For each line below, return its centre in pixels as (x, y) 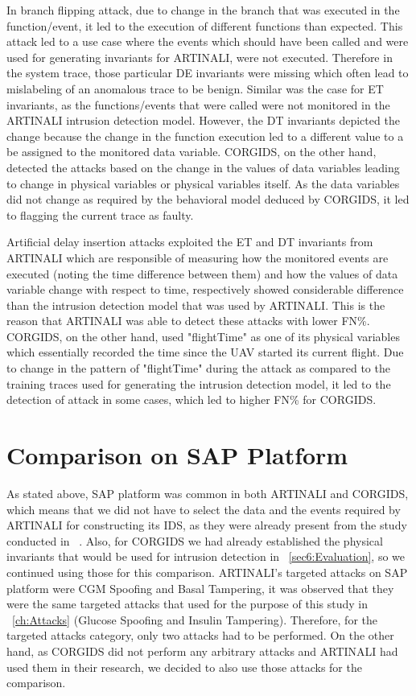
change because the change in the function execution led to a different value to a (205, 136)
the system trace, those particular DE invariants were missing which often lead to (208, 73)
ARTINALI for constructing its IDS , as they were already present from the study (207, 525)
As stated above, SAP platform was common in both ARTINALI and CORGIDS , (208, 493)
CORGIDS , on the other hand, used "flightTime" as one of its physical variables (203, 336)
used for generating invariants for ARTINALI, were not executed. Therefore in (200, 57)
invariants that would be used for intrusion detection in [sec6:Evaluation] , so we (206, 556)
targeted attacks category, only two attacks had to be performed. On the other (200, 635)
